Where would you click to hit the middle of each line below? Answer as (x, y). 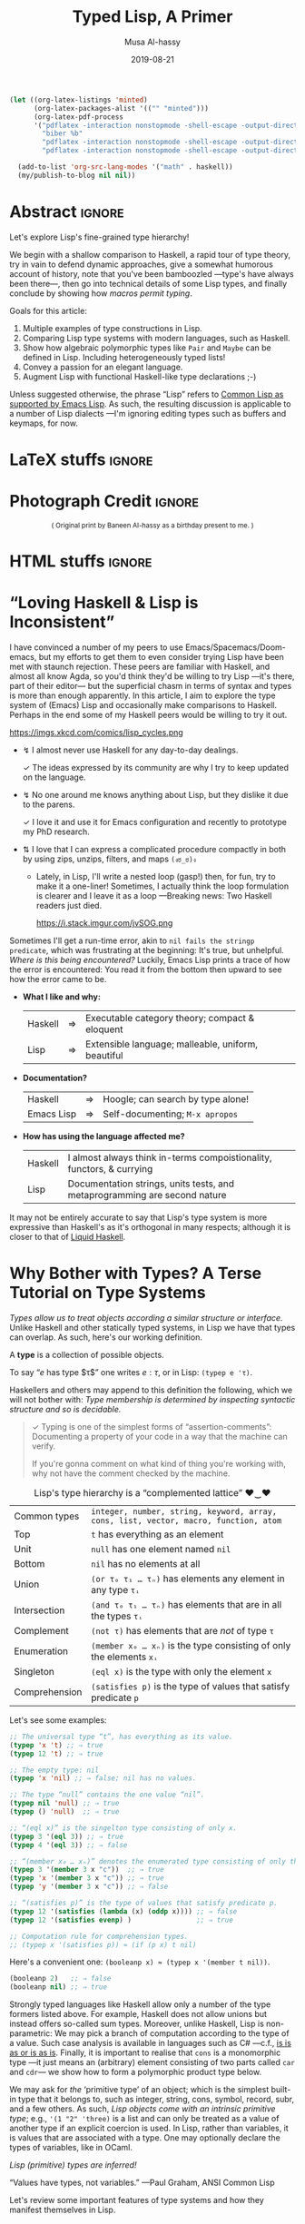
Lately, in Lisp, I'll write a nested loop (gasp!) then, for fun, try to (156, 876)
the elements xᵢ (124, 1657)
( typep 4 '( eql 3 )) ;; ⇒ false (69, 1845)
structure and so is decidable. (65, 1409)
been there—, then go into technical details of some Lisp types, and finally (148, 283)
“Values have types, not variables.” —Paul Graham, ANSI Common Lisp (142, 2183)
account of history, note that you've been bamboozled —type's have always (152, 273)
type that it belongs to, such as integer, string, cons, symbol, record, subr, (156, 2100)
